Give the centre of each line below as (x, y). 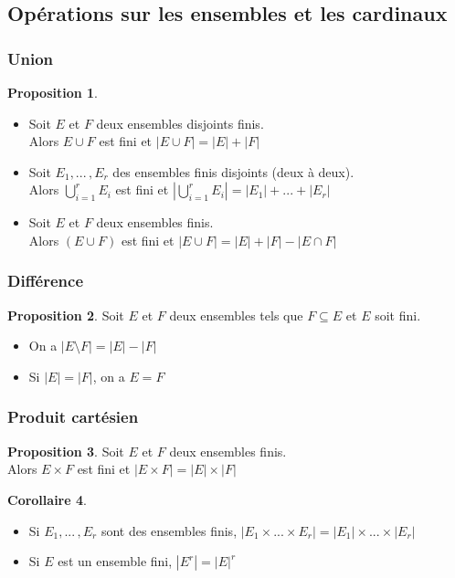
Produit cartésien (73, 417)
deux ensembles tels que (236, 315)
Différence (46, 281)
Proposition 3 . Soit (66, 451)
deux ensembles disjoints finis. (180, 123)
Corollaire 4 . (47, 499)
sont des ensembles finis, (169, 530)
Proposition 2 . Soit (66, 315)
